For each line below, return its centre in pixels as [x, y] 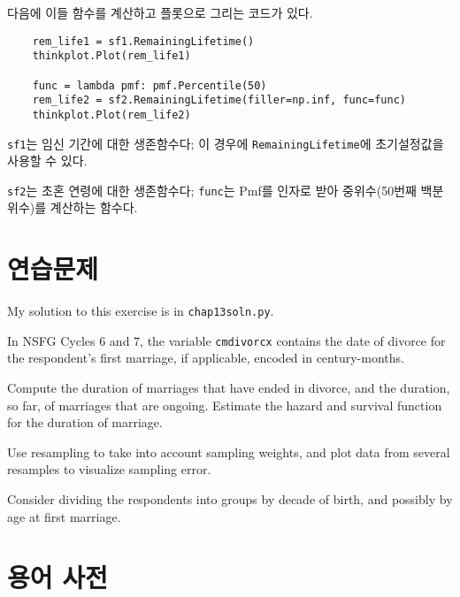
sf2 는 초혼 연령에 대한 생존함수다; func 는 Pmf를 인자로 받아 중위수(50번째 [212, 190]
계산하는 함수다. [94, 207]
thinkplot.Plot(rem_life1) [111, 56]
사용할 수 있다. [47, 161]
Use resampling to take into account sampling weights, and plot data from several [229, 452]
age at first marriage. [64, 516]
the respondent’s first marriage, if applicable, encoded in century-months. [206, 358]
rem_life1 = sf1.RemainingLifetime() [143, 41]
